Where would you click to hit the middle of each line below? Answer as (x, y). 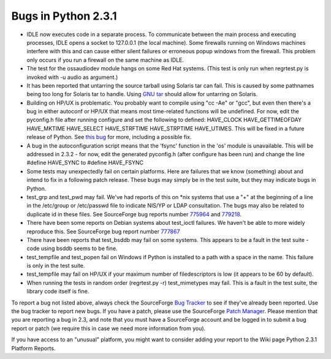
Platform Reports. (33, 348)
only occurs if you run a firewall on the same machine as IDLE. (105, 60)
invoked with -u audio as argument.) (72, 77)
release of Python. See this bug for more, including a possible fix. (109, 137)
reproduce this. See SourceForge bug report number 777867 (103, 231)
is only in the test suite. (56, 266)
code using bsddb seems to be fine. (72, 249)
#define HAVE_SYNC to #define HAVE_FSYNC (85, 163)
